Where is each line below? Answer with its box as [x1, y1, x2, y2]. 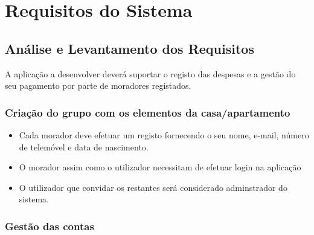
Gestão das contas [5, 218, 94, 233]
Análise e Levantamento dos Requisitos [5, 39, 254, 57]
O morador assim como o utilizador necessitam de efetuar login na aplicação [19, 161, 301, 173]
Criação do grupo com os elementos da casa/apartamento [5, 105, 290, 120]
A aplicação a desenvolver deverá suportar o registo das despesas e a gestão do [5, 67, 296, 80]
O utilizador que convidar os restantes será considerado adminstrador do [19, 181, 287, 193]
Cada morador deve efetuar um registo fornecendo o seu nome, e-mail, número [19, 128, 309, 141]
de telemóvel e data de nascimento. [19, 140, 149, 153]
